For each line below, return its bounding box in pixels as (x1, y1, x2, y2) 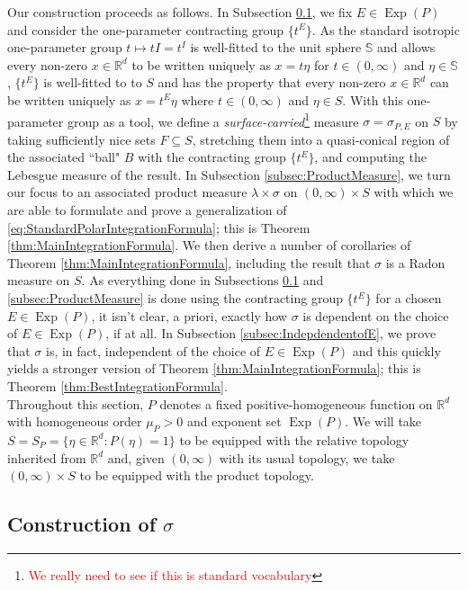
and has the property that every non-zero (157, 73, 386, 92)
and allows (377, 38, 436, 57)
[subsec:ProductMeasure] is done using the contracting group (7, 289, 343, 308)
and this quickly (352, 341, 441, 360)
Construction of (7, 510, 157, 538)
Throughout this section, (7, 394, 144, 413)
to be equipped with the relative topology (179, 430, 409, 449)
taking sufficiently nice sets (7, 130, 156, 148)
